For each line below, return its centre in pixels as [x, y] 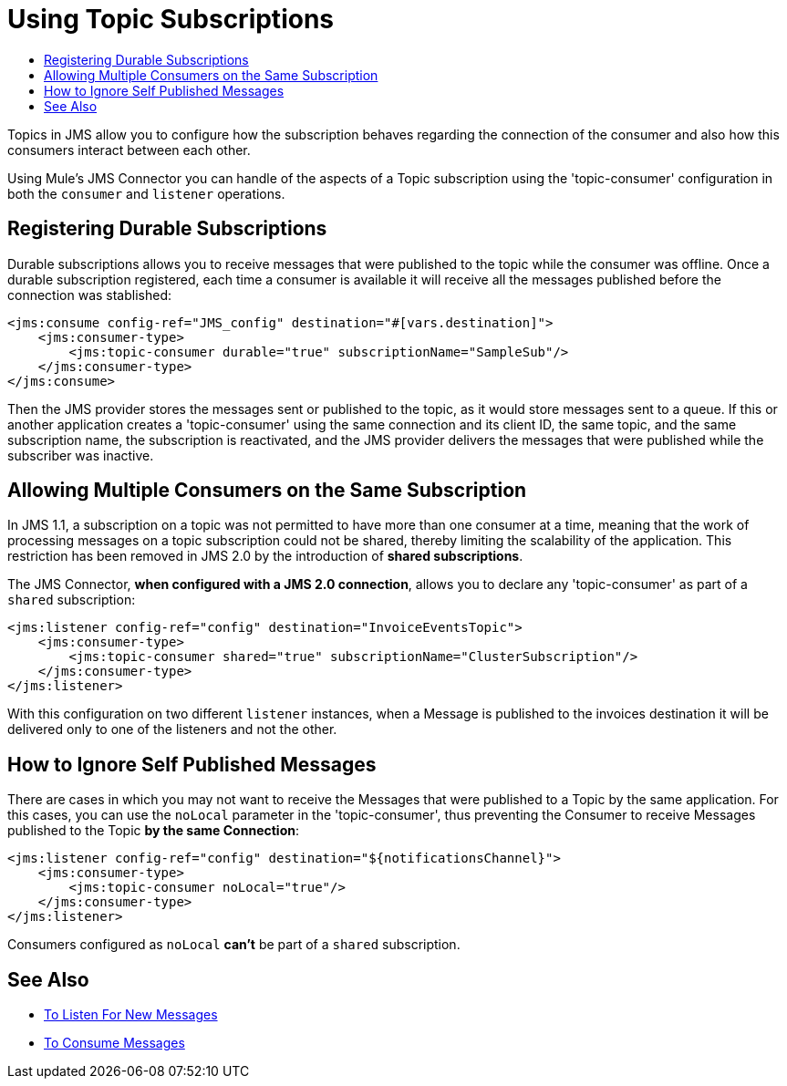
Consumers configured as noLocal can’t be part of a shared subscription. [234, 945]
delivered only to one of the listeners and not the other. [172, 729]
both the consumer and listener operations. [146, 193]
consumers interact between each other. [129, 150]
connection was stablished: [90, 295]
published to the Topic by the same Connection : [153, 831]
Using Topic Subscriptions [171, 19]
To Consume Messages [114, 1043]
